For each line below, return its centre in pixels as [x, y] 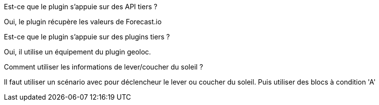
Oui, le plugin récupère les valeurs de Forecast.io [83, 22]
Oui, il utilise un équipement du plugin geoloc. [78, 52]
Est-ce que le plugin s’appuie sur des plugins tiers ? [87, 37]
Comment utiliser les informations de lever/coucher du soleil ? [104, 67]
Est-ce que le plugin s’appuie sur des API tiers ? [81, 7]
